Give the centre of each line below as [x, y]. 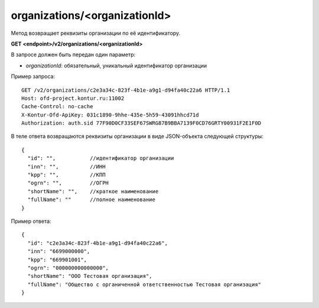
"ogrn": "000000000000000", [68, 268]
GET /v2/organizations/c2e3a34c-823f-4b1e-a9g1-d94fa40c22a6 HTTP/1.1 [126, 90]
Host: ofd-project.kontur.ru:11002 [73, 98]
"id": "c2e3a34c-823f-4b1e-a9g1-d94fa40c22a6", [98, 243]
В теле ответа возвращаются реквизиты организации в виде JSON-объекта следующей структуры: [137, 137]
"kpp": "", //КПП [66, 175]
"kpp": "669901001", [57, 260]
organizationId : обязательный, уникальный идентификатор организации [116, 66]
